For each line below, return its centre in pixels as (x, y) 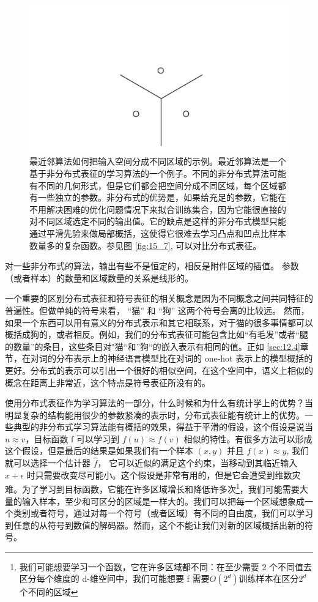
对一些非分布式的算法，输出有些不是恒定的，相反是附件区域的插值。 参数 (152, 266)
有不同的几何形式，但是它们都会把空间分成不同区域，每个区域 (153, 185)
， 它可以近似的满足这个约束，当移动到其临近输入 (198, 463)
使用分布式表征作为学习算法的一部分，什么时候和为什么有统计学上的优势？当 (159, 403)
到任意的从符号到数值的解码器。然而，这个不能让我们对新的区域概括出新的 (155, 525)
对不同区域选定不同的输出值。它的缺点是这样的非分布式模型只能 (158, 221)
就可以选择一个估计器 (48, 463)
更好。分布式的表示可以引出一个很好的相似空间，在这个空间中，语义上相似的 (159, 370)
